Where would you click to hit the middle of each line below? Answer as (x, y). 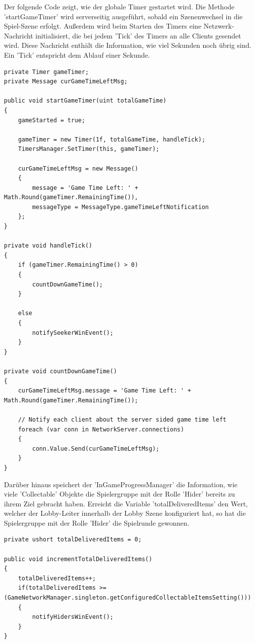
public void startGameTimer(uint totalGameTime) (85, 101)
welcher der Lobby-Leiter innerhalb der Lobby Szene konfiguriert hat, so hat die (125, 513)
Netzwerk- (219, 26)
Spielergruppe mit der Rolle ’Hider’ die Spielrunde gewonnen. (97, 522)
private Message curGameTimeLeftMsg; (66, 82)
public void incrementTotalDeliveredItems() (78, 559)
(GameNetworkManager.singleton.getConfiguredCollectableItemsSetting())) (128, 598)
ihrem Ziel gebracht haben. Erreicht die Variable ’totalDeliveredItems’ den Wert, (126, 503)
